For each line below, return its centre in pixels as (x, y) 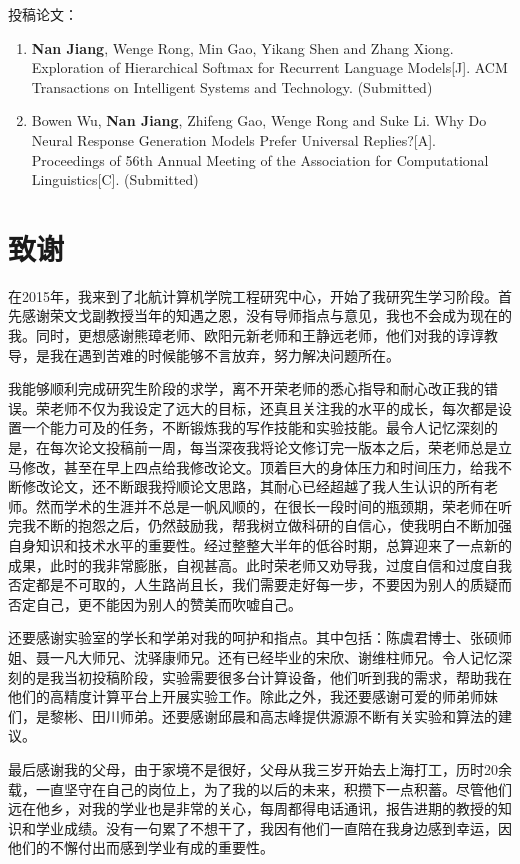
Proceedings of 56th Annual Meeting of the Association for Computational (260, 159)
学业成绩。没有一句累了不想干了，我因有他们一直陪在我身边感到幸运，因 (273, 827)
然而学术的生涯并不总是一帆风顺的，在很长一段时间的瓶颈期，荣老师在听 (273, 505)
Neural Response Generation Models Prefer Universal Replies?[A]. (233, 139)
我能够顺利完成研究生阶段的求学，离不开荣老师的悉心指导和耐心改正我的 (246, 388)
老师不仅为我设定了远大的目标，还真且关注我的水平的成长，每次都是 (273, 407)
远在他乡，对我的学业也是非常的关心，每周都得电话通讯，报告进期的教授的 (253, 808)
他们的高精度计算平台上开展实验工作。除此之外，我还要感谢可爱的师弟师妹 (253, 696)
